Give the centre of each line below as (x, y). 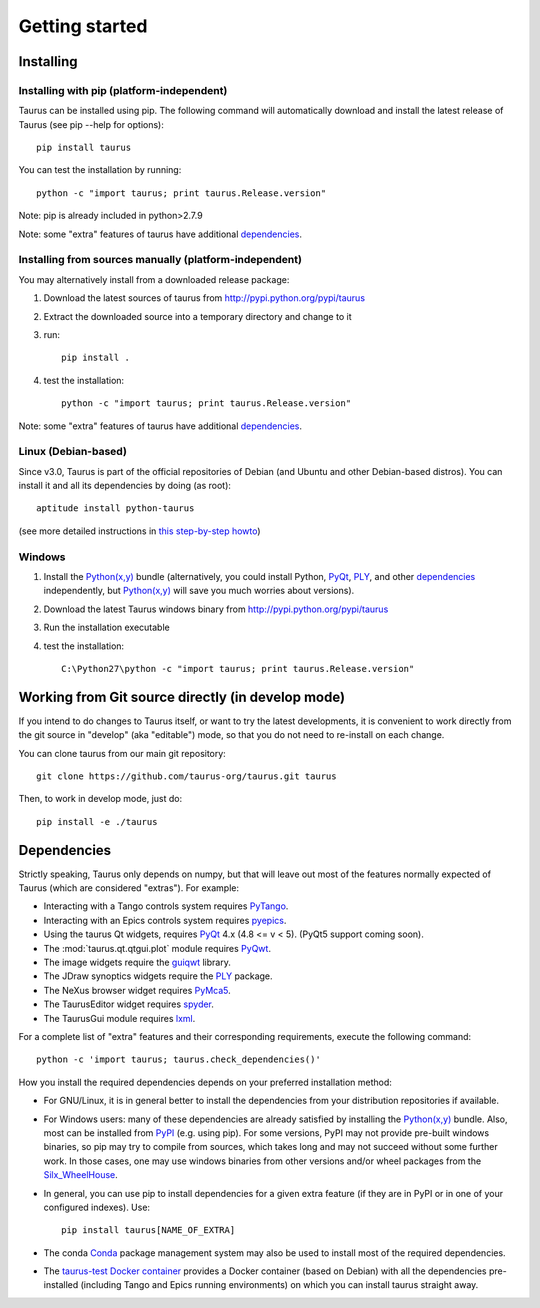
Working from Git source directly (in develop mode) (181, 696)
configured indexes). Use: (96, 1207)
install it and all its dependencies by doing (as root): (125, 486)
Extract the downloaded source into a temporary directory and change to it (197, 316)
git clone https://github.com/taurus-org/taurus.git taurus (186, 776)
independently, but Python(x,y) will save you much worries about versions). (199, 591)
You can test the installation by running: (100, 170)
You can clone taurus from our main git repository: (122, 753)
